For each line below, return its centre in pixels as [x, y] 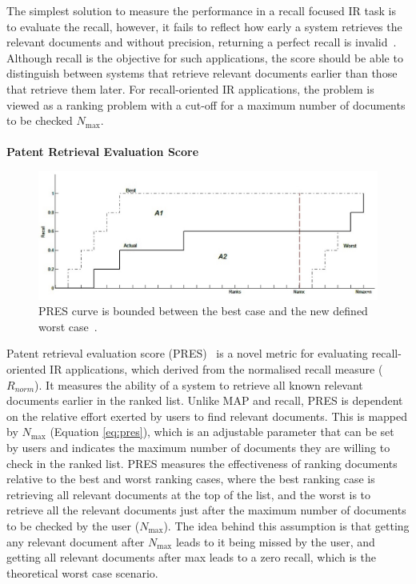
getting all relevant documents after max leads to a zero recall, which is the [191, 557]
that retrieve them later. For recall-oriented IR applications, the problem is [190, 88]
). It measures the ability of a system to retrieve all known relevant [199, 384]
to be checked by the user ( [73, 525]
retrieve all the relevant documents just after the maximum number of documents [206, 510]
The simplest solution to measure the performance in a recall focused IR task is [201, 10]
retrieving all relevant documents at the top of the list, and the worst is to [189, 494]
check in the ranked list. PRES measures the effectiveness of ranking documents [202, 463]
